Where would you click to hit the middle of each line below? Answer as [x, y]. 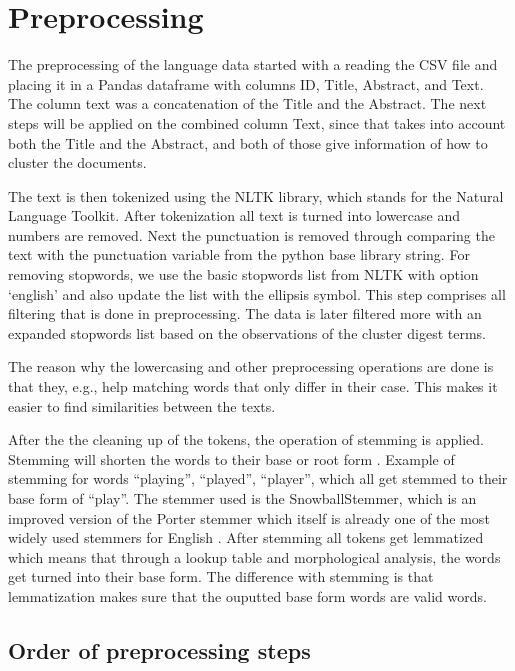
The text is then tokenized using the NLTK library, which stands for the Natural [256, 195]
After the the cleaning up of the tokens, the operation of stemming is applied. [246, 439]
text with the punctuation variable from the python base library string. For [239, 254]
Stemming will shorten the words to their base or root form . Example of [231, 458]
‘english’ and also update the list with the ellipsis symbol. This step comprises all [257, 293]
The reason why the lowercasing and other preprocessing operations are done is [251, 366]
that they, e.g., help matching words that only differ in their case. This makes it [253, 386]
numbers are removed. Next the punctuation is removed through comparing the [251, 234]
